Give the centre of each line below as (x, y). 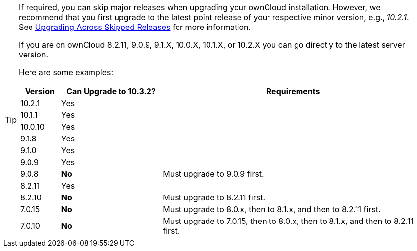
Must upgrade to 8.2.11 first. (214, 197)
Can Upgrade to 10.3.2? (111, 91)
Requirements (293, 91)
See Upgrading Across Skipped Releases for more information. (135, 27)
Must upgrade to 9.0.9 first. (213, 174)
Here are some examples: (66, 72)
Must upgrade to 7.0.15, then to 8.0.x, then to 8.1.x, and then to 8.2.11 (288, 221)
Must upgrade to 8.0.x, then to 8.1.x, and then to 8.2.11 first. (272, 209)
